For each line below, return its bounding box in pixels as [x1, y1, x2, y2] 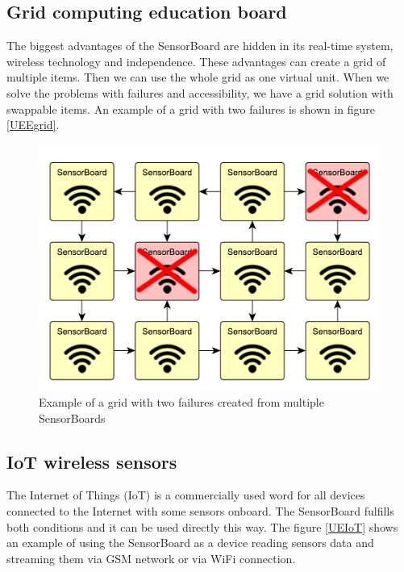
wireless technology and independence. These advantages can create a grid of [6, 52, 386, 69]
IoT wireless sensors [6, 449, 177, 474]
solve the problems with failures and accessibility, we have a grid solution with [6, 84, 394, 101]
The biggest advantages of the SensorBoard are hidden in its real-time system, [6, 37, 394, 54]
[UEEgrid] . [6, 116, 60, 133]
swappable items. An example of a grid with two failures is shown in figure [6, 100, 376, 117]
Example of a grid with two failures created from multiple [39, 394, 324, 411]
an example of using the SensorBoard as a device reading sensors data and [6, 534, 374, 551]
